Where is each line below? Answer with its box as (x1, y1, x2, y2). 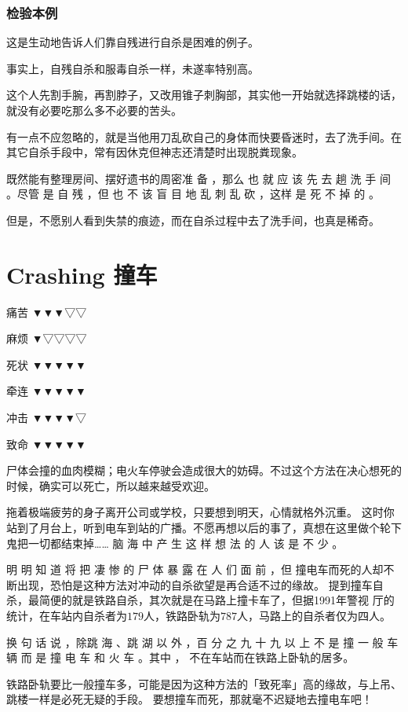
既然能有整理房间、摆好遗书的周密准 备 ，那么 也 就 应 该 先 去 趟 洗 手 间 (6, 170, 391, 186)
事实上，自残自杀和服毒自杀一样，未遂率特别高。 (6, 60, 259, 76)
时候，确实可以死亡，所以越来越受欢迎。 (6, 477, 215, 494)
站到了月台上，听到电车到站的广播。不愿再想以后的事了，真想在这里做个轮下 (6, 519, 402, 536)
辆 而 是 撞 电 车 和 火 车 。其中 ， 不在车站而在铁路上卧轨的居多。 (6, 649, 355, 666)
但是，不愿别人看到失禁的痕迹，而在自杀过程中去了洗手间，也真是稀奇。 (6, 211, 380, 228)
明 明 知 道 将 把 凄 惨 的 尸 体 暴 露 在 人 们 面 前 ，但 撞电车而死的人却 (6, 561, 384, 578)
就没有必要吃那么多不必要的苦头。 (6, 102, 182, 118)
